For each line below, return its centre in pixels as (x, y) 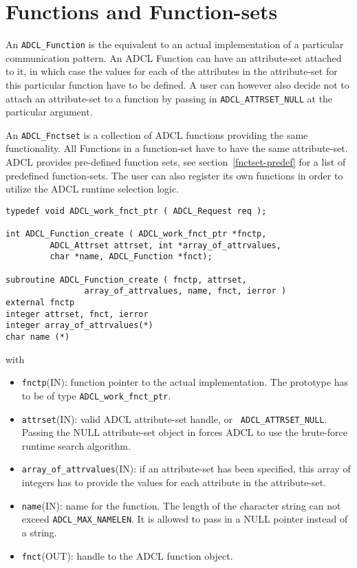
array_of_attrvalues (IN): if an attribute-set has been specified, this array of (186, 469)
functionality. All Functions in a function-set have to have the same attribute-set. (177, 148)
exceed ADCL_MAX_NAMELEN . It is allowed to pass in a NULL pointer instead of (185, 519)
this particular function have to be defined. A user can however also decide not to (177, 84)
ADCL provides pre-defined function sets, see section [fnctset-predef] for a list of (176, 162)
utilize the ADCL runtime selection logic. (93, 189)
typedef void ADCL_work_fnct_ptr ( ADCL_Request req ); (136, 211)
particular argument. (49, 112)
